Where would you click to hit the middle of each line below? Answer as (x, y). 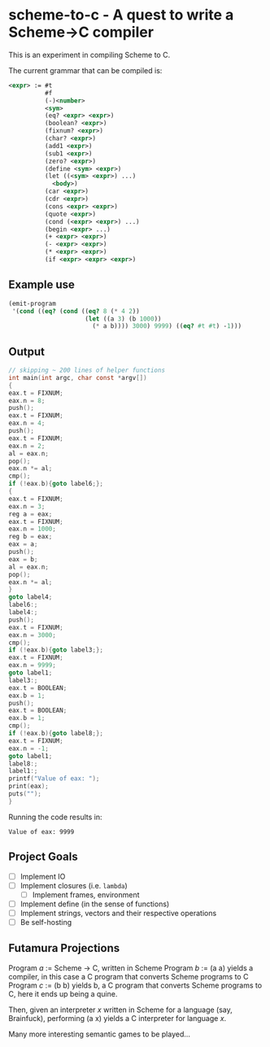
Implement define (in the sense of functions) (95, 904)
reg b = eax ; (30, 537)
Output (26, 351)
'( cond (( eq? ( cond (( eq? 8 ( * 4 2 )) (76, 311)
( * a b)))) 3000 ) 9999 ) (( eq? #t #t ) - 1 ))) (167, 326)
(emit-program (33, 303)
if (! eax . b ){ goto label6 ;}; (56, 484)
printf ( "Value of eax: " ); (54, 779)
